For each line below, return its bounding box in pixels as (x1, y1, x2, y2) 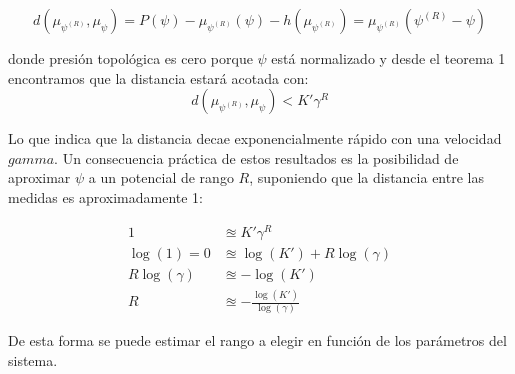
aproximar (8, 167, 71, 188)
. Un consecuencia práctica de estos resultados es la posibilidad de (54, 147, 459, 168)
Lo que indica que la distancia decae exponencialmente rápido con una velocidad (8, 128, 502, 149)
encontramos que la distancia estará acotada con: (8, 67, 309, 88)
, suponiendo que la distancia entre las (249, 167, 484, 188)
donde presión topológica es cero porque (8, 48, 253, 68)
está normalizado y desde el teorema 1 (271, 48, 506, 68)
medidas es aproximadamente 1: (8, 186, 204, 207)
